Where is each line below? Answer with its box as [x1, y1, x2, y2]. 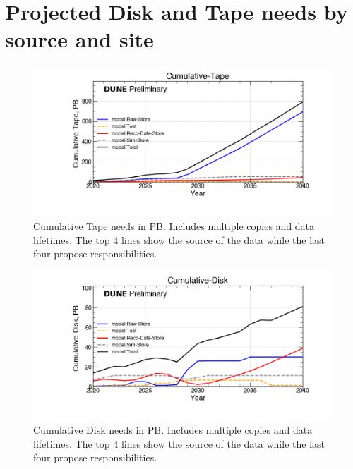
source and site [5, 25, 154, 54]
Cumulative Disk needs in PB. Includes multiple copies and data [33, 422, 313, 437]
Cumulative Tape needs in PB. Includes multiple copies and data [33, 218, 315, 233]
